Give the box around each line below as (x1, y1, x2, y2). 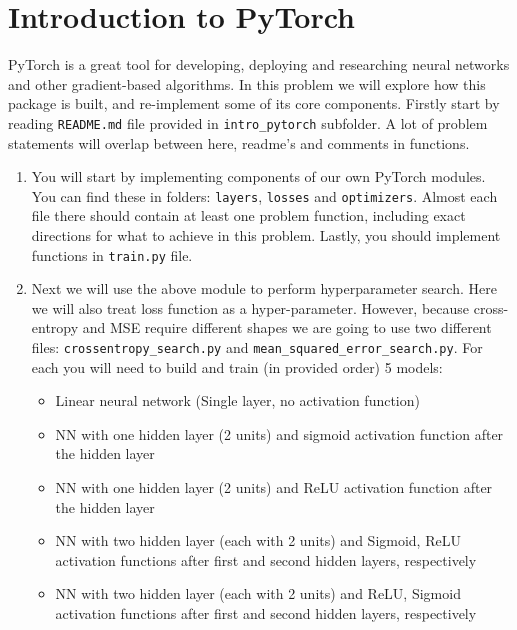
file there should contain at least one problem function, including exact (31, 205, 466, 226)
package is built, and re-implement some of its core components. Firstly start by (8, 93, 500, 114)
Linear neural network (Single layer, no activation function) (55, 390, 420, 411)
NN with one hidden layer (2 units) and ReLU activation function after (55, 477, 493, 498)
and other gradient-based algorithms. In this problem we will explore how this (8, 73, 486, 94)
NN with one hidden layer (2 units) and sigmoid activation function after (55, 423, 504, 444)
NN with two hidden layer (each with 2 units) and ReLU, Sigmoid (55, 583, 461, 604)
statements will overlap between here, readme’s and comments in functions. (8, 132, 470, 153)
